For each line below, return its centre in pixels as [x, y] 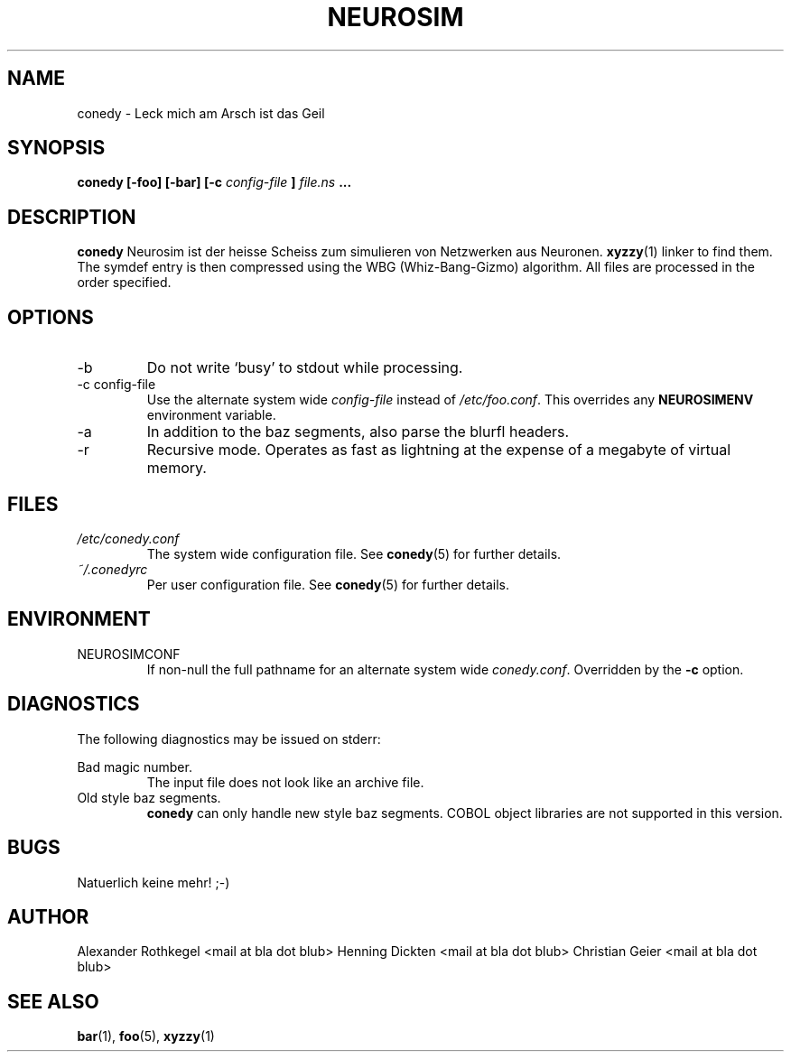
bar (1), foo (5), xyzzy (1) [146, 1036]
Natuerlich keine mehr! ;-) [154, 882]
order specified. [124, 283]
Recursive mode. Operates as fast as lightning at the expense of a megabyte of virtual [438, 450]
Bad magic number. [135, 766]
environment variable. [211, 415]
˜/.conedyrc [112, 569]
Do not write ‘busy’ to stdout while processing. [305, 368]
